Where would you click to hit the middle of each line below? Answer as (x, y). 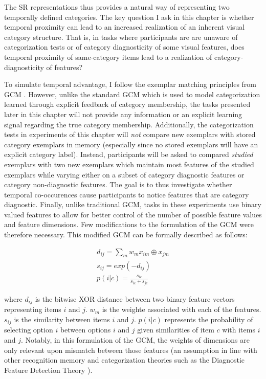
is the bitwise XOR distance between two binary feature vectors (135, 298)
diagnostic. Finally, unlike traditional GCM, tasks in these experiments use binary (133, 204)
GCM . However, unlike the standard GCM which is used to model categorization (132, 94)
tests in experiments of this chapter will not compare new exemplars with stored (130, 134)
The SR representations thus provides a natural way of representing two (117, 7)
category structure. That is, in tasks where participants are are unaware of (121, 37)
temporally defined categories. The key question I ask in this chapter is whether (129, 17)
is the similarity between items (62, 319)
